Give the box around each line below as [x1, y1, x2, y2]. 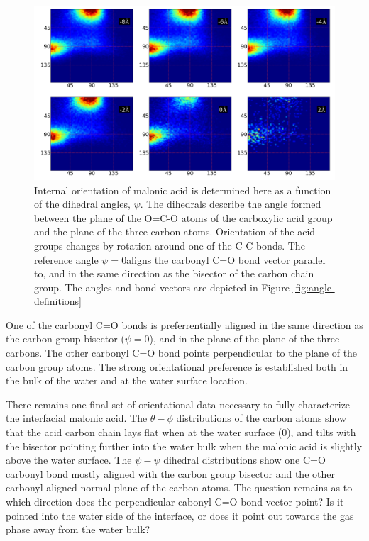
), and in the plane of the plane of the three [149, 331, 340, 346]
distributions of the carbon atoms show [176, 411, 347, 425]
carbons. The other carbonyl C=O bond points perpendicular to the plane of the [6, 345, 358, 360]
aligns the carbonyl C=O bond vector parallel [126, 252, 326, 267]
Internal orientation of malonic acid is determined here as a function [34, 182, 331, 197]
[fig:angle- [292, 279, 335, 294]
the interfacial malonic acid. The [6, 411, 148, 425]
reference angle [34, 252, 99, 267]
